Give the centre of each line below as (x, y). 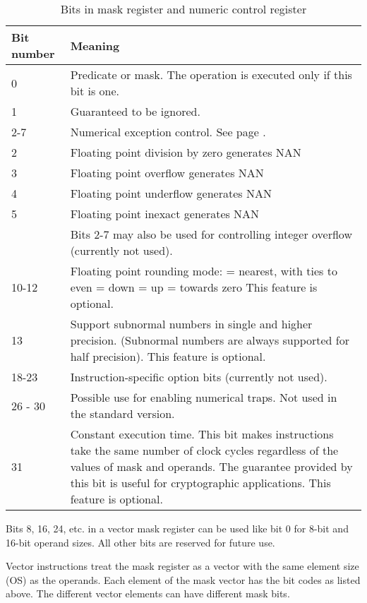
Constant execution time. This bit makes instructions (202, 434)
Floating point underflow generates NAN (171, 193)
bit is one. (95, 91)
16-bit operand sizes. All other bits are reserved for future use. (140, 542)
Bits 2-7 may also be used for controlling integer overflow (211, 234)
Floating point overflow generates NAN (167, 173)
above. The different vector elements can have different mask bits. (148, 593)
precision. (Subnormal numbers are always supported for (210, 340)
